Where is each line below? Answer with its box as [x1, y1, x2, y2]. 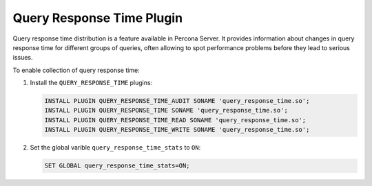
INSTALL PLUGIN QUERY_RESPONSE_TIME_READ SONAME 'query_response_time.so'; [44, 116, 307, 124]
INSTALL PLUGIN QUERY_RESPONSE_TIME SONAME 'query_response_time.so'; [44, 106, 289, 115]
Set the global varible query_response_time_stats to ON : [30, 143, 201, 152]
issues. [12, 54, 34, 62]
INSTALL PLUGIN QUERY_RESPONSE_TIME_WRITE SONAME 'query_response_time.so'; [44, 126, 310, 134]
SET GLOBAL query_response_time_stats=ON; [44, 162, 190, 170]
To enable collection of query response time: [12, 66, 141, 74]
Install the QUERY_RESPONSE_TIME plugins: [30, 79, 153, 87]
